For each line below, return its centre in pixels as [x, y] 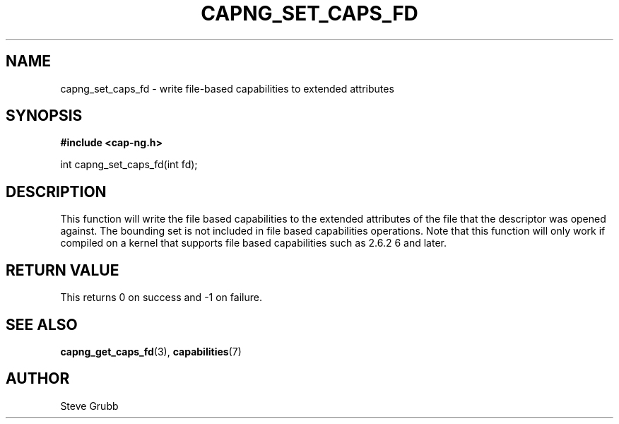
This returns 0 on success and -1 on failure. [161, 298]
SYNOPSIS [44, 116]
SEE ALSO [42, 324]
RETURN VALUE [63, 270]
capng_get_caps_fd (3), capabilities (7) [151, 351]
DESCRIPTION [56, 192]
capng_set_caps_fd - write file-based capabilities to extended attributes [227, 88]
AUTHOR [38, 379]
